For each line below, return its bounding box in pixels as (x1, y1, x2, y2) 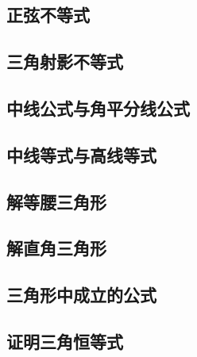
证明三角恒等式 (6, 328, 123, 353)
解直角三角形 (6, 236, 106, 260)
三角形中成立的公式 (6, 282, 156, 307)
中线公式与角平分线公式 (6, 95, 190, 120)
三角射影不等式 (6, 49, 123, 74)
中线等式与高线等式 (6, 142, 156, 167)
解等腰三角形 (6, 189, 106, 213)
